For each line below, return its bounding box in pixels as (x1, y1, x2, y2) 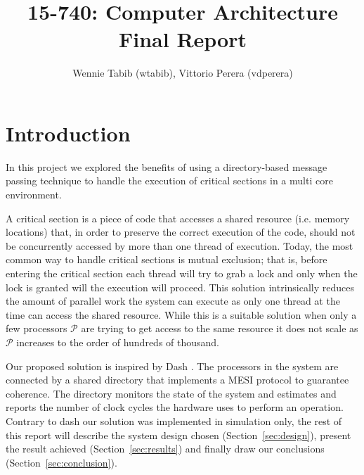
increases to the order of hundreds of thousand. (16, 334, 220, 349)
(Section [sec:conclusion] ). (6, 455, 117, 469)
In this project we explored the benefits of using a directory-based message (6, 159, 327, 174)
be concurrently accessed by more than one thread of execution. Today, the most (6, 238, 353, 253)
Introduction (6, 118, 131, 147)
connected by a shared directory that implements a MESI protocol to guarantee (6, 372, 349, 387)
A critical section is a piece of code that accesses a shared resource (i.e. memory (6, 210, 350, 225)
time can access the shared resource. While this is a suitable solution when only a (6, 307, 357, 322)
